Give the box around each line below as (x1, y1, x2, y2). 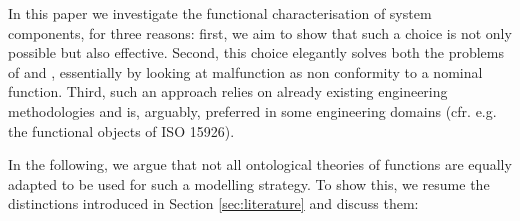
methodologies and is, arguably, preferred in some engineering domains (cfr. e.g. (8, 100, 497, 121)
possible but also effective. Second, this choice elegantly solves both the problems (8, 42, 504, 63)
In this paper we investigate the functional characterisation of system (8, 3, 432, 23)
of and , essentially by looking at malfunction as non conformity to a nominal (8, 61, 483, 82)
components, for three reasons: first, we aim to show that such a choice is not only (8, 22, 512, 43)
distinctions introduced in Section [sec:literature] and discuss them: (8, 193, 419, 214)
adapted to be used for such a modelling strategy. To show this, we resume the (8, 173, 490, 194)
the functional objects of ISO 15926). (8, 120, 235, 141)
